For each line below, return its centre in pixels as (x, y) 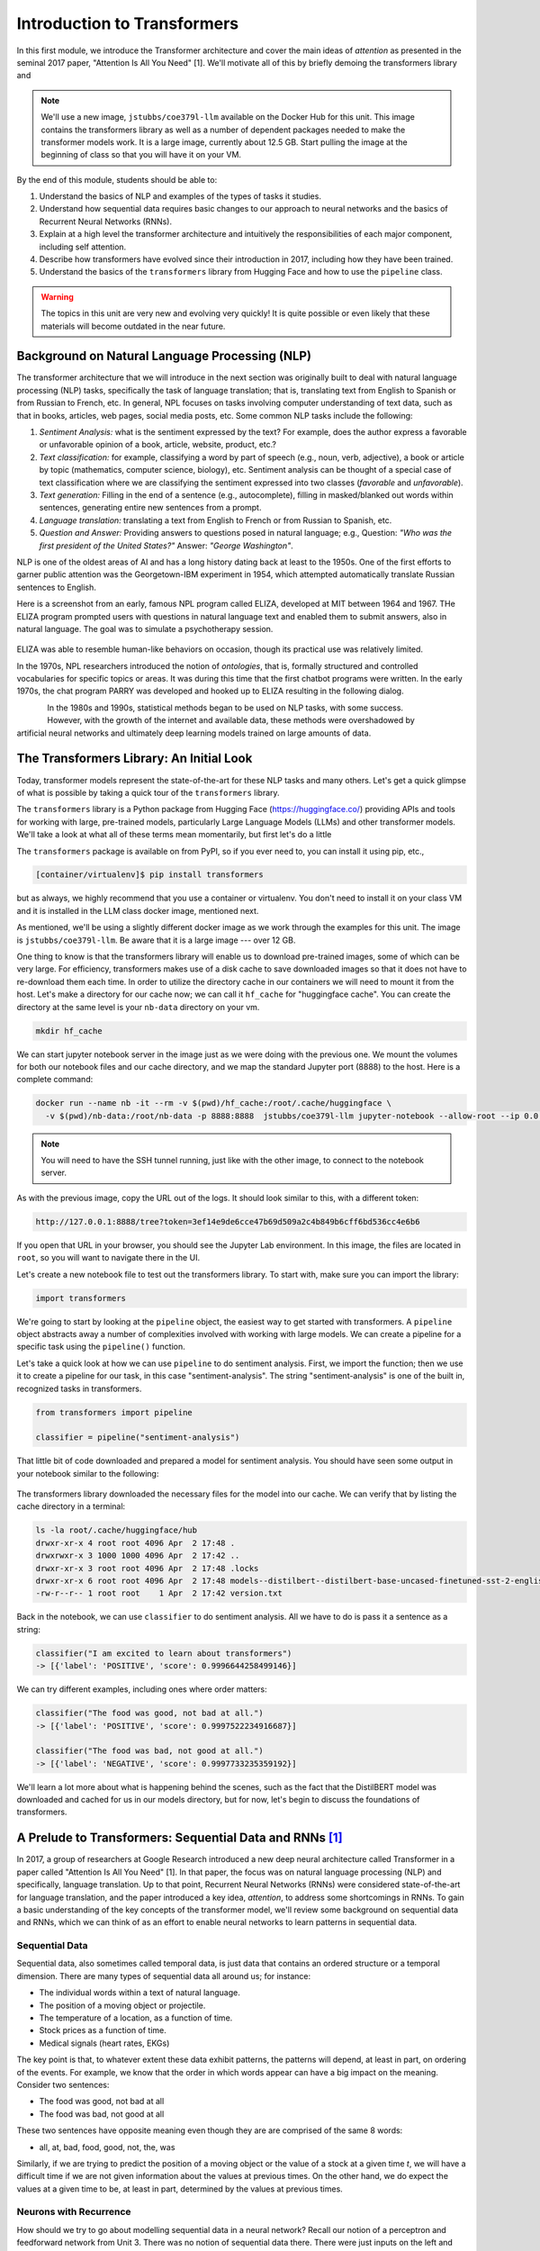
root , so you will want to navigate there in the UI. (108, 1258)
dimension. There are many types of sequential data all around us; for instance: (164, 1975)
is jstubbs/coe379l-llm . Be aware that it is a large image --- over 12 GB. (156, 940)
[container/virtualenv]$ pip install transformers (150, 875)
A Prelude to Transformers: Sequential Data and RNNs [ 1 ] (180, 1838)
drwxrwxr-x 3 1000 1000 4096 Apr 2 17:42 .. (138, 1556)
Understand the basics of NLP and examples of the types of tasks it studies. (180, 196)
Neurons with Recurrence (74, 2212)
